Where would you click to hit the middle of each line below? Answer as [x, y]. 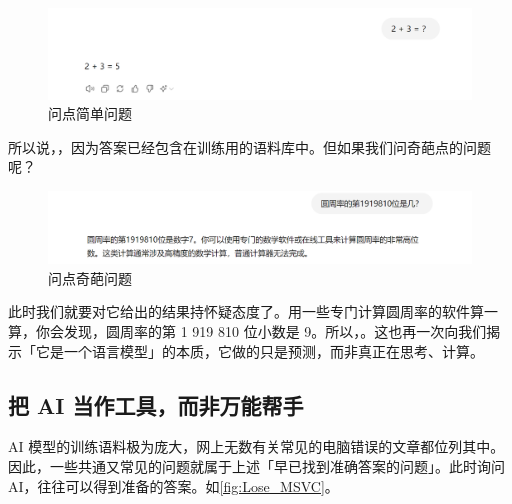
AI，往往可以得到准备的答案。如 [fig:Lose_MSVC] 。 [173, 485]
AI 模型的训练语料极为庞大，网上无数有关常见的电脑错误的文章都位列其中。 [256, 446]
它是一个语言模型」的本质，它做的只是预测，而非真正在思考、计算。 [259, 350]
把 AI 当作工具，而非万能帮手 [156, 404]
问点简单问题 [90, 113]
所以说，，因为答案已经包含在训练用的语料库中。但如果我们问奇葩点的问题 [249, 146]
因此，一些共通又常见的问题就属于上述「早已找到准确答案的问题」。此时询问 [256, 465]
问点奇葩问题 [90, 277]
